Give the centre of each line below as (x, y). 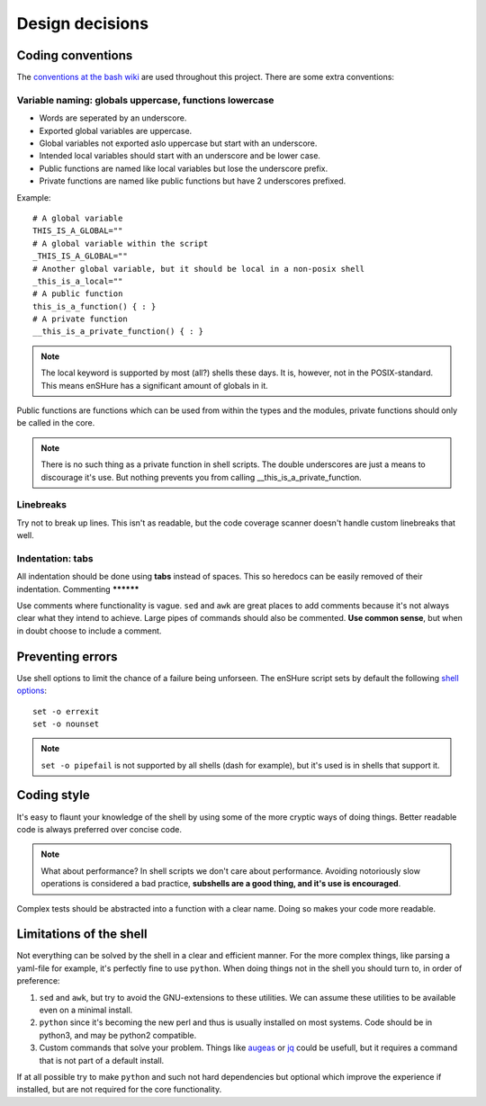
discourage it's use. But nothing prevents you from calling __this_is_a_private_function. (201, 477)
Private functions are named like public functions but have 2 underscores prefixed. (193, 181)
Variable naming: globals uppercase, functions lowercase (145, 100)
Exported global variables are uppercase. (116, 130)
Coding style (53, 795)
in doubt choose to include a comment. (89, 631)
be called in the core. (56, 423)
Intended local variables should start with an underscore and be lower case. (180, 156)
